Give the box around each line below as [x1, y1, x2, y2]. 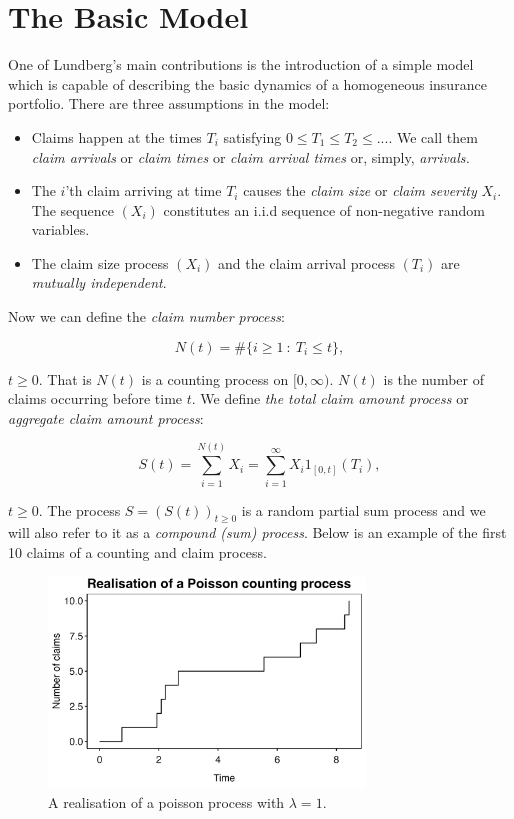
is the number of [383, 368, 484, 389]
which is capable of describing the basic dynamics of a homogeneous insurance [8, 73, 487, 94]
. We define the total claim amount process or [191, 388, 469, 409]
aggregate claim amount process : [8, 407, 204, 428]
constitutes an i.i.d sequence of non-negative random [163, 199, 485, 220]
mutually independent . [31, 272, 167, 293]
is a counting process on [141, 368, 289, 389]
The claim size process [31, 252, 169, 273]
